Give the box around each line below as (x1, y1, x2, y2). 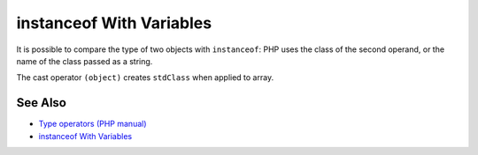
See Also (16, 95, 66, 110)
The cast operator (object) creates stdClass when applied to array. (16, 72, 274, 83)
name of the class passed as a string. (16, 55, 153, 66)
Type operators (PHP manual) (38, 119, 147, 129)
